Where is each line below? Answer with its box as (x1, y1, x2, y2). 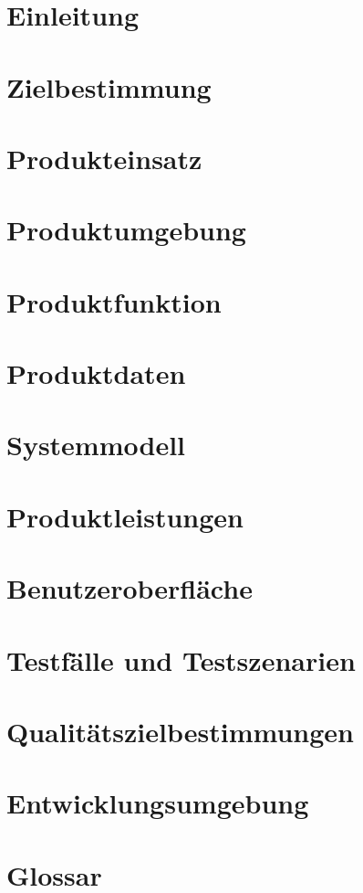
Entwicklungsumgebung (6, 784, 309, 822)
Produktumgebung (6, 211, 246, 249)
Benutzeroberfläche (6, 569, 253, 607)
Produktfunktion (6, 282, 222, 320)
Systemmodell (6, 426, 186, 463)
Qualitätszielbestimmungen (6, 712, 354, 749)
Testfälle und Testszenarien (6, 641, 356, 678)
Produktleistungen (6, 497, 244, 535)
